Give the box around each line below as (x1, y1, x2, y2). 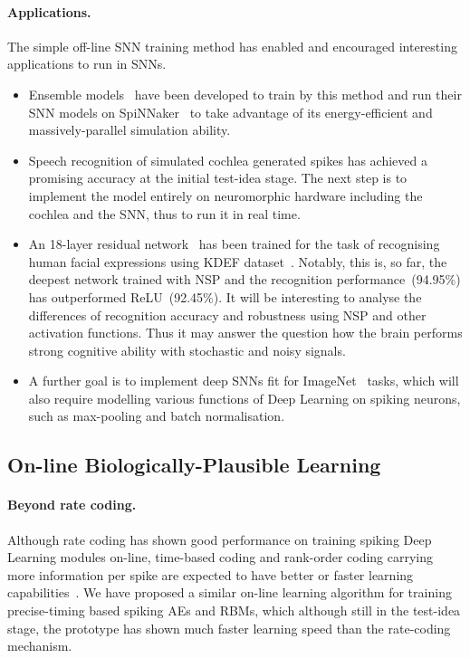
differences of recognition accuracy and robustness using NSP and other (28, 305, 427, 324)
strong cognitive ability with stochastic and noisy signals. (28, 340, 346, 359)
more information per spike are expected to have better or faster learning (7, 565, 414, 584)
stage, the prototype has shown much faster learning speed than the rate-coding (7, 618, 451, 637)
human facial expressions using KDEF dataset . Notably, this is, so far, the (28, 252, 447, 271)
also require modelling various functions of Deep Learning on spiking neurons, (28, 388, 461, 407)
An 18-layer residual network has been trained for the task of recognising (28, 234, 440, 253)
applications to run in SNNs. (7, 54, 167, 73)
